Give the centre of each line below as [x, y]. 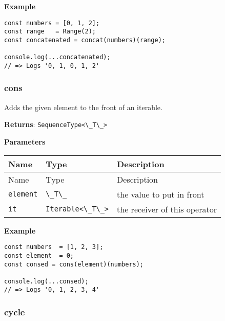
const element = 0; [39, 255]
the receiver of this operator [167, 209]
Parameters [25, 141]
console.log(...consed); [46, 281]
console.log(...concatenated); [57, 57]
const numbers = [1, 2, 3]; [54, 247]
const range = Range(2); [50, 32]
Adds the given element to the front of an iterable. [83, 107]
